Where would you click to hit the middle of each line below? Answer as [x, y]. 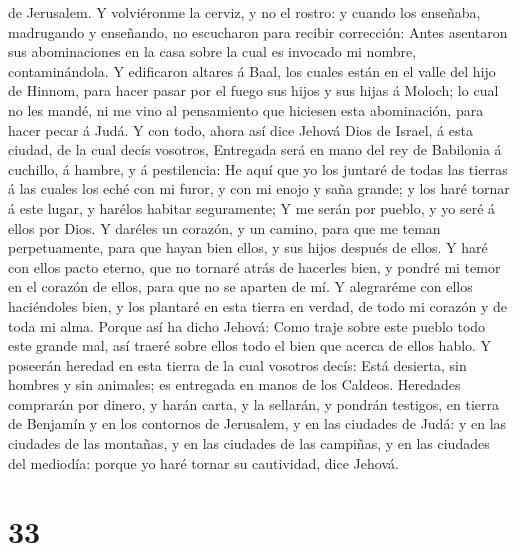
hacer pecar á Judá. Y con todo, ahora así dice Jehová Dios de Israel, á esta [240, 129]
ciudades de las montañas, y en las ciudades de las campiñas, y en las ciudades [249, 443]
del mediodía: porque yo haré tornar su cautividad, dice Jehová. [203, 462]
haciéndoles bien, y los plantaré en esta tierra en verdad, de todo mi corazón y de [257, 305]
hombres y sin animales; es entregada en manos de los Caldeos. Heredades [234, 384]
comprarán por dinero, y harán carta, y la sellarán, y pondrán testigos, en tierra [254, 403]
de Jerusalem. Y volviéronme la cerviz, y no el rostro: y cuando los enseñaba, [244, 12]
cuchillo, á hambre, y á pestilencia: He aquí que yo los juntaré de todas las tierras [258, 168]
